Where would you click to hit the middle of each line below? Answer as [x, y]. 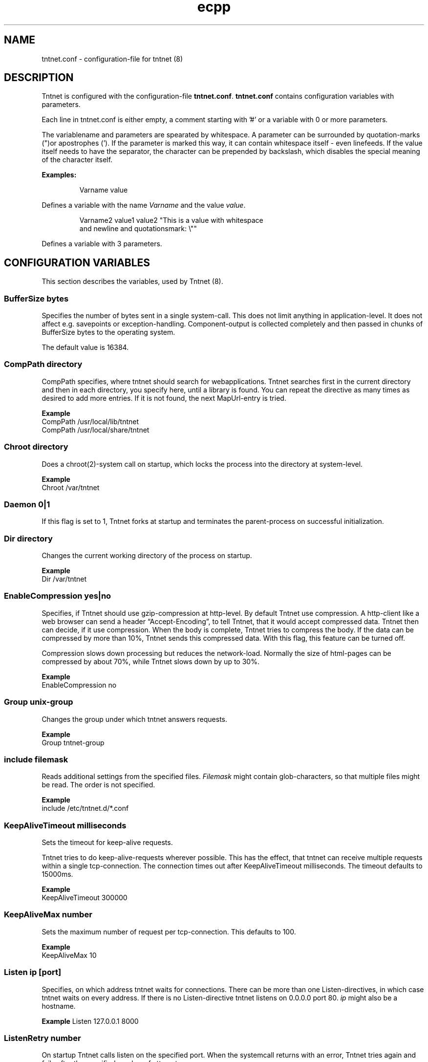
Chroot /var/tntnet [71, 487]
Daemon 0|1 [27, 504]
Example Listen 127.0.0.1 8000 [90, 1021]
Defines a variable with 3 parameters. [102, 244]
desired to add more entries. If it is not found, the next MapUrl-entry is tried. [164, 398]
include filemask [36, 759]
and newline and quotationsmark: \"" [138, 229]
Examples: [59, 175]
